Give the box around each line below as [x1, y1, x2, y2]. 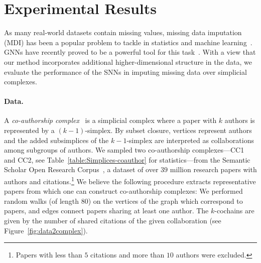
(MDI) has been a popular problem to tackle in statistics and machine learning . [4, 37, 252, 47]
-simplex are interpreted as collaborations [126, 135, 254, 145]
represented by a [4, 125, 55, 136]
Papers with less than [16, 249, 82, 260]
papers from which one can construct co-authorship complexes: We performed [4, 186, 243, 196]
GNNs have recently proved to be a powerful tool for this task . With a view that [4, 47, 256, 57]
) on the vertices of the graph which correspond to [88, 195, 243, 206]
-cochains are [214, 205, 254, 216]
